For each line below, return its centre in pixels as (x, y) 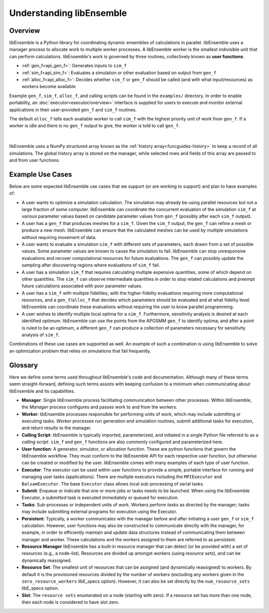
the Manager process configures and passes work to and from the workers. (100, 407)
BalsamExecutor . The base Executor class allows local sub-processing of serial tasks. (113, 484)
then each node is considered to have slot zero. (70, 602)
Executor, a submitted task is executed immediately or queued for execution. (100, 497)
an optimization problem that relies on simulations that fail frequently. (80, 351)
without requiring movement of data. (59, 237)
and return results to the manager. (57, 428)
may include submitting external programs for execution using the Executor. (99, 512)
